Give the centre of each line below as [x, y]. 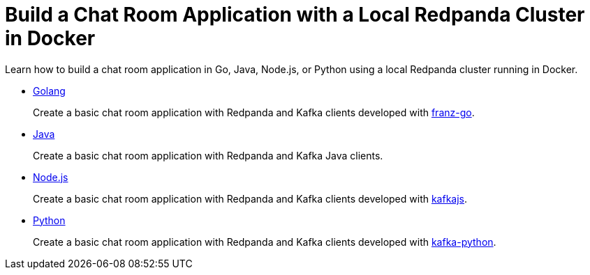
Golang [49, 91]
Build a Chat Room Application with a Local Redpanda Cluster [295, 15]
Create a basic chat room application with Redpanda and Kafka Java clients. [208, 155]
